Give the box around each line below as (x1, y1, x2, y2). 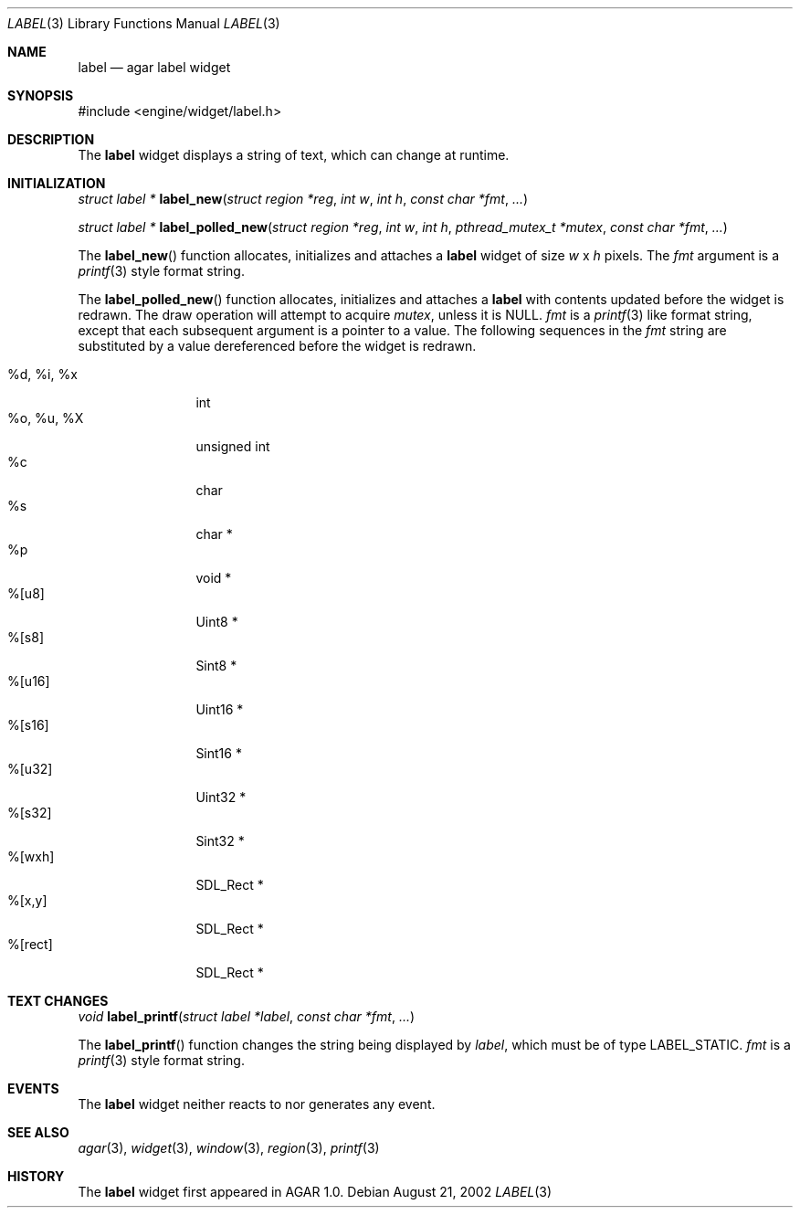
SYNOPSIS (7, 88, 74, 103)
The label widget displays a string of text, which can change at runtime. (78, 147, 510, 163)
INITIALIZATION (7, 175, 106, 191)
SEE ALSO (7, 1125, 69, 1140)
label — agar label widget (78, 59, 231, 75)
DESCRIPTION (7, 132, 95, 147)
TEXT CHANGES (7, 993, 109, 1009)
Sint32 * (195, 833, 245, 849)
